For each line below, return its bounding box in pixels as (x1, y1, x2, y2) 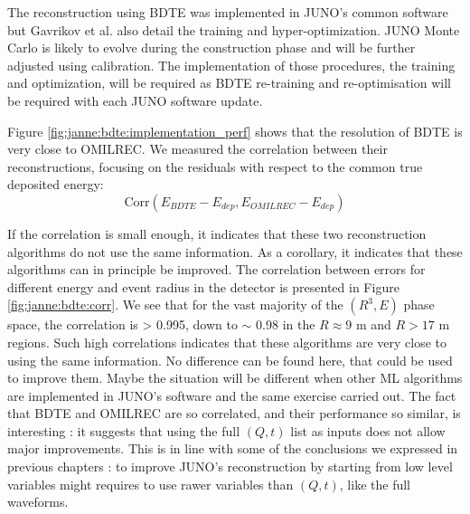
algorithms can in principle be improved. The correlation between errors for (7, 260, 426, 279)
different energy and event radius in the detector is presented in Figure (7, 277, 399, 296)
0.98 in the (256, 315, 315, 334)
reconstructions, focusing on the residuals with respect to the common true (7, 157, 423, 176)
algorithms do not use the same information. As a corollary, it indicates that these (7, 242, 463, 261)
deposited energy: (7, 175, 104, 194)
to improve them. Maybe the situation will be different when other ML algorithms (7, 368, 463, 387)
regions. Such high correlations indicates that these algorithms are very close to (7, 332, 447, 351)
